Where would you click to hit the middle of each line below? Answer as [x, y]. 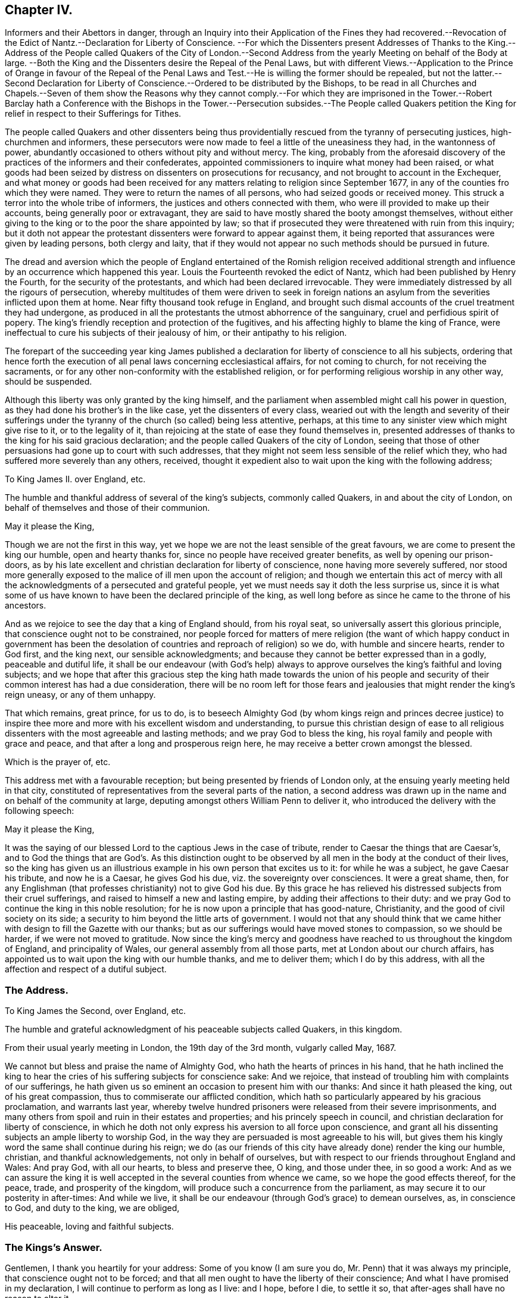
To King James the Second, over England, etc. [96, 1011]
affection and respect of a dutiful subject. [86, 969]
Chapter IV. [39, 10]
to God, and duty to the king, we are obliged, [92, 1208]
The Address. [37, 990]
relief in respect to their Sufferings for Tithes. [93, 114]
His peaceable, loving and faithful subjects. [89, 1227]
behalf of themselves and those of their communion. [107, 508]
